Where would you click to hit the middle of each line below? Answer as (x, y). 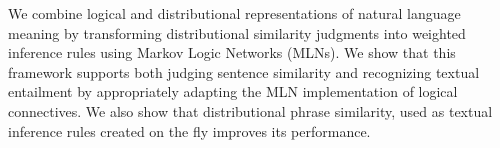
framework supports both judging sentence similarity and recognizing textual (244, 71)
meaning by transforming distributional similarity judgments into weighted (237, 32)
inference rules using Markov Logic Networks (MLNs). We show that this (232, 52)
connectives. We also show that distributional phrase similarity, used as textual (250, 110)
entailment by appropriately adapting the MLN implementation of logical (233, 91)
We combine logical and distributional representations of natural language (234, 13)
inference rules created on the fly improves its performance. (189, 130)
